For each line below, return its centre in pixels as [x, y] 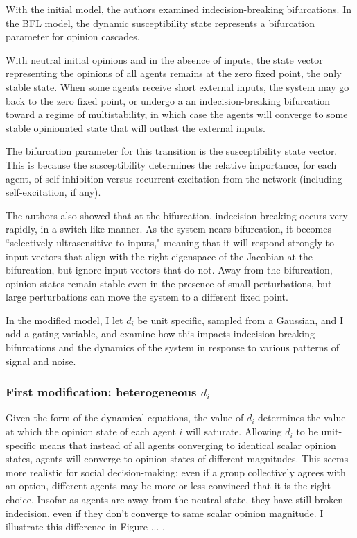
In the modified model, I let [64, 320]
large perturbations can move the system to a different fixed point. [147, 297]
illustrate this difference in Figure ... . [85, 527]
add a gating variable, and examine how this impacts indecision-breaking [160, 334]
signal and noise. [41, 361]
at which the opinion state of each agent [91, 431]
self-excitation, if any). [53, 192]
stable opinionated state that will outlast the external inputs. [136, 127]
